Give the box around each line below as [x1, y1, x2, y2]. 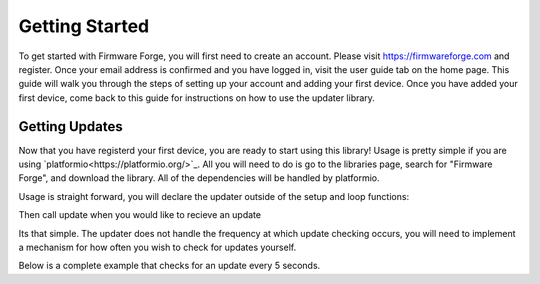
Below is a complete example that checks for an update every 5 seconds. [18, 260, 321, 272]
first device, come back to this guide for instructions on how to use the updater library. [18, 91, 375, 104]
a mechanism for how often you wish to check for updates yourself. [18, 241, 297, 253]
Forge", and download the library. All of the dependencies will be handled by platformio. [18, 172, 380, 184]
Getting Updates [18, 118, 124, 135]
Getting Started [18, 15, 150, 37]
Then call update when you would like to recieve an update [18, 209, 262, 221]
